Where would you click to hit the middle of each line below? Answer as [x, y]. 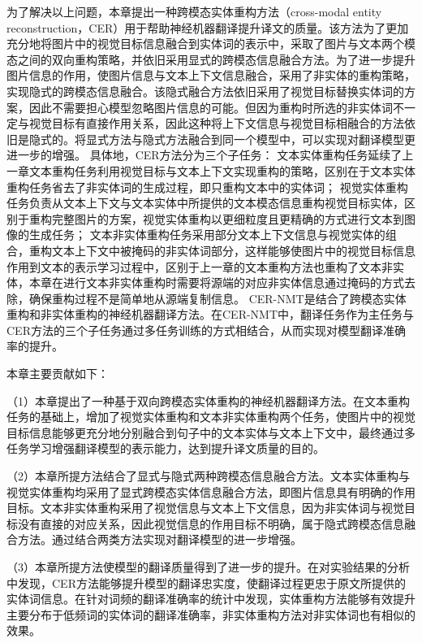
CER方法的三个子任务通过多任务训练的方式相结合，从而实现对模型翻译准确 [206, 330]
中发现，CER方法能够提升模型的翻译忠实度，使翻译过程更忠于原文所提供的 [206, 582]
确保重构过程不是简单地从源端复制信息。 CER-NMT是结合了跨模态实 [212, 298]
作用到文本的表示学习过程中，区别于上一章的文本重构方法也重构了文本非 [200, 266]
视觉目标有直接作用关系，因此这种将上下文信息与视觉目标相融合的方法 [216, 123]
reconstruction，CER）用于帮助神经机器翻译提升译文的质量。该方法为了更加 [208, 27]
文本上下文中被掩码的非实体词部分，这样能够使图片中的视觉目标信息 [233, 250]
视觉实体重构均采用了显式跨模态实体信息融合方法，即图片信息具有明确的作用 [211, 491]
